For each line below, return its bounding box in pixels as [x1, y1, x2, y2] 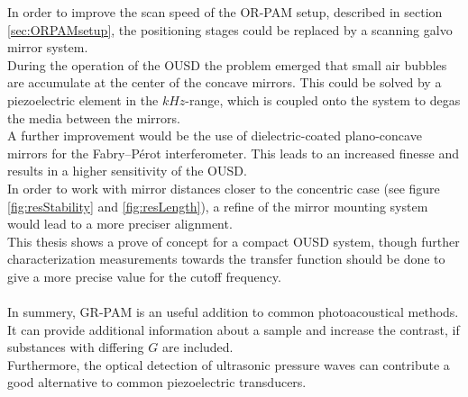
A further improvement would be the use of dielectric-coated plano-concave [7, 126, 422, 145]
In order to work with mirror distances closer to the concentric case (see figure [7, 178, 440, 197]
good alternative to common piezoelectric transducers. [7, 373, 307, 392]
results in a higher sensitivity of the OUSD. [7, 161, 247, 180]
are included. [161, 338, 234, 356]
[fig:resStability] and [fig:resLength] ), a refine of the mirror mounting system [7, 196, 428, 215]
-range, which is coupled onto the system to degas [185, 90, 461, 109]
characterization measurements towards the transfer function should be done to [7, 249, 445, 268]
